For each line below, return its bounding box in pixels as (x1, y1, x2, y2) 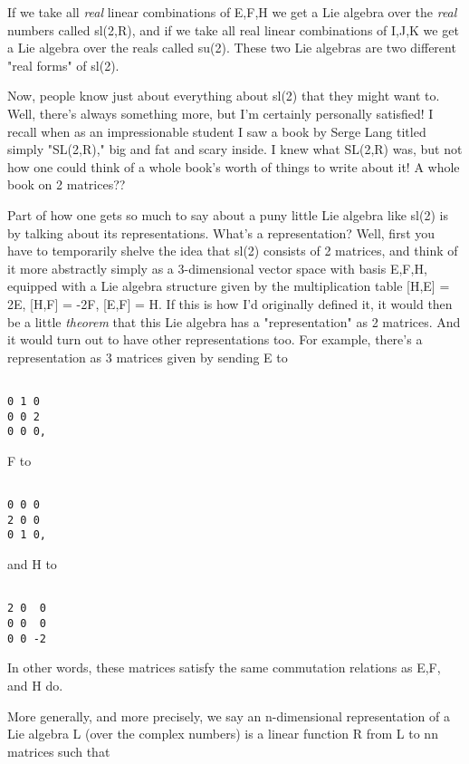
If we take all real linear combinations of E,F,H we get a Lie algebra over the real (7, 3, 457, 21)
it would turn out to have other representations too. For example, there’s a (7, 330, 423, 349)
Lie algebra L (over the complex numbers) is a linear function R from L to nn (7, 724, 438, 743)
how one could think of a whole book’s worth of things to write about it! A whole (7, 157, 460, 176)
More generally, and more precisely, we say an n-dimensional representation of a (7, 706, 450, 725)
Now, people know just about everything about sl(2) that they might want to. (7, 86, 440, 105)
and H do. (7, 675, 63, 694)
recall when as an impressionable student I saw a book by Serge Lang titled (7, 121, 426, 140)
